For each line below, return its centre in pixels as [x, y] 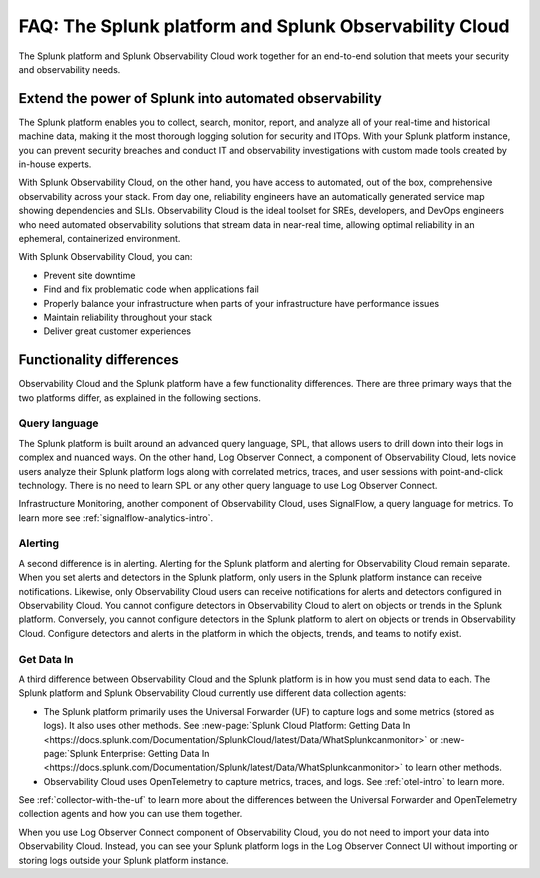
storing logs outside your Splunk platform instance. [123, 860]
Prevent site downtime [89, 275]
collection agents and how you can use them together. [130, 814]
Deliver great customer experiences [117, 331]
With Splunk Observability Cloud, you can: [105, 257]
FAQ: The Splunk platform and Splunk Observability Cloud [264, 26]
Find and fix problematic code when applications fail [151, 289]
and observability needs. [69, 69]
